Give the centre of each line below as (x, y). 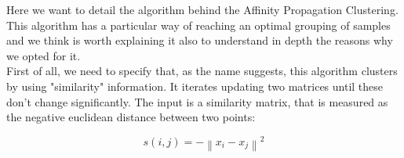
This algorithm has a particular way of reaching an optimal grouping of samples (198, 25)
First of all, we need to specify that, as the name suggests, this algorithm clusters (202, 71)
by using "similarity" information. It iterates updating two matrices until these (195, 86)
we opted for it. (44, 55)
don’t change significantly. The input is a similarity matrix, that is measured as (197, 101)
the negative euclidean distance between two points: (131, 117)
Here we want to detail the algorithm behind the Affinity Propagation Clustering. (202, 9)
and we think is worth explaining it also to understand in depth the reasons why (200, 40)
